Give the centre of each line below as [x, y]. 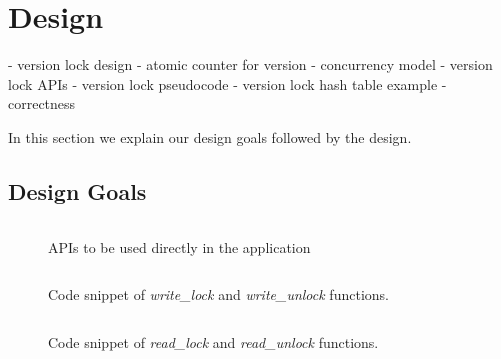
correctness [42, 103]
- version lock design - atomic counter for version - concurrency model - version [250, 64]
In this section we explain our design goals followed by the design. [210, 136]
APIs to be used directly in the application [179, 246]
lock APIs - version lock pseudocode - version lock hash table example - [227, 83]
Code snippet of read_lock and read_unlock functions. [213, 341]
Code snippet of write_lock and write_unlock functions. [218, 294]
